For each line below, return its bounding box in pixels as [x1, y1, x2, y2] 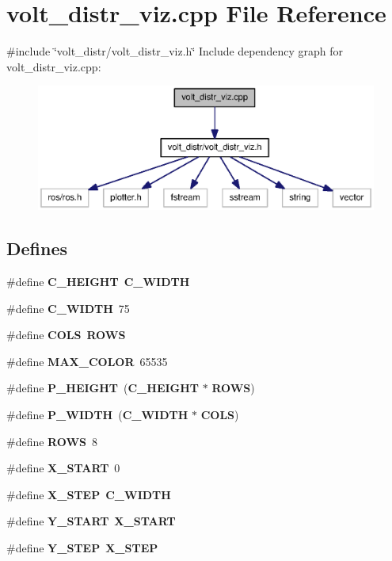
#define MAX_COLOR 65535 [6, 353, 168, 369]
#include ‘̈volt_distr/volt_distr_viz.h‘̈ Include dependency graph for [6, 43, 344, 59]
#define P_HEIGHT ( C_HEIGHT [6, 380, 200, 396]
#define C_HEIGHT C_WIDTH [6, 273, 190, 290]
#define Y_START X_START [6, 513, 176, 529]
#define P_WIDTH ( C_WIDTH [6, 406, 188, 422]
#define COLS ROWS [6, 326, 126, 343]
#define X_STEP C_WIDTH [6, 486, 171, 502]
